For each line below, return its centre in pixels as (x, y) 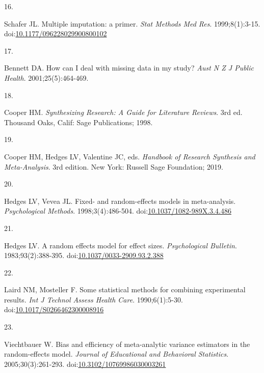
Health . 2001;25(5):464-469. (46, 77)
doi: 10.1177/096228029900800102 (56, 33)
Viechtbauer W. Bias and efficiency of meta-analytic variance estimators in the (127, 344)
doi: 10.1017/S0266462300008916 (54, 309)
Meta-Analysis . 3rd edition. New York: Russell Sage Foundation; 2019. (114, 166)
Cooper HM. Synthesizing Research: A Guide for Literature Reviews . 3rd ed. (123, 112)
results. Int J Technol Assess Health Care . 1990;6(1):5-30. (94, 299)
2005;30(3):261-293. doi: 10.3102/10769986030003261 (85, 364)
